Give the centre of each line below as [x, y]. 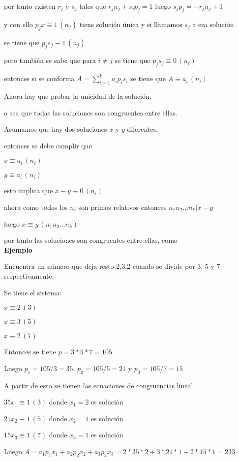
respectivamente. [29, 275]
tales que [93, 6]
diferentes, [142, 129]
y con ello [18, 24]
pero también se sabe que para [50, 60]
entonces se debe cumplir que [48, 145]
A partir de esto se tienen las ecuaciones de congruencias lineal [99, 385]
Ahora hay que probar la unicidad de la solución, [78, 96]
